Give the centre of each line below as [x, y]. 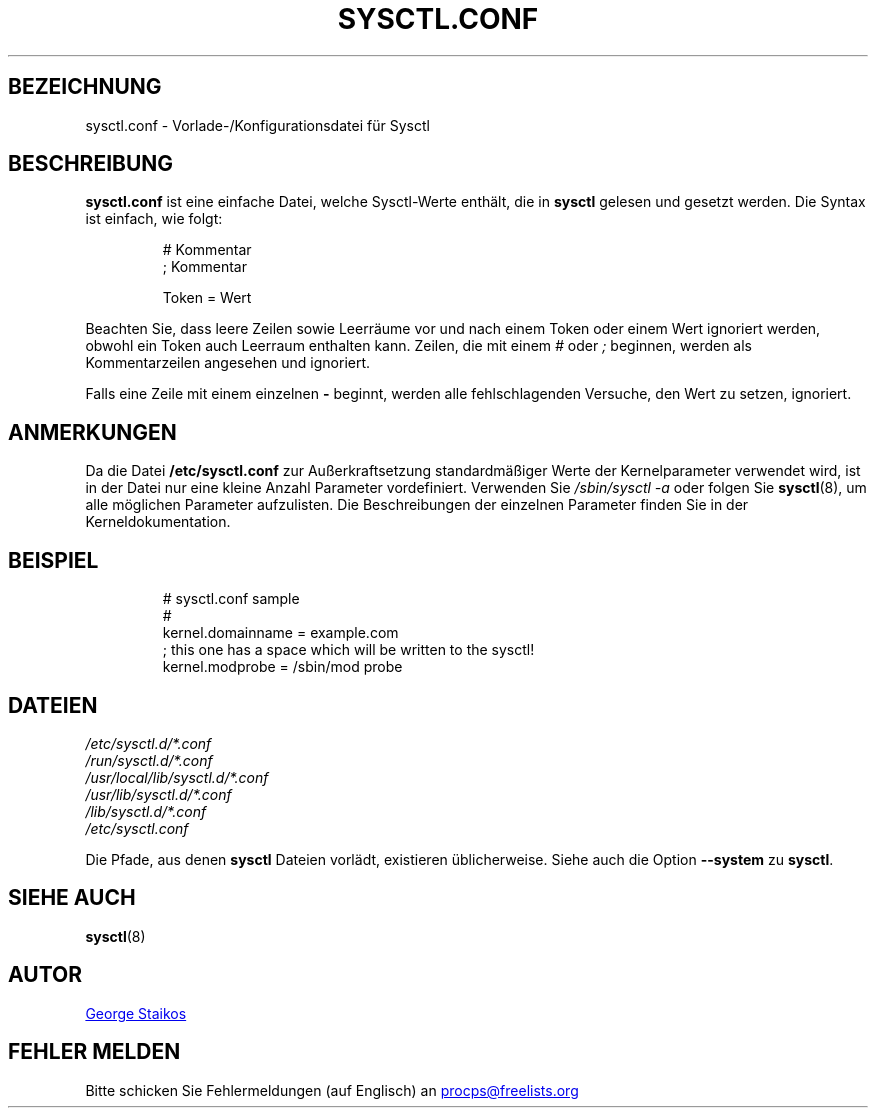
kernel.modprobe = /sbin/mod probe [282, 667]
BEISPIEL [53, 560]
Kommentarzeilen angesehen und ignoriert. [228, 363]
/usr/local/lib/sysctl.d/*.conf [177, 777]
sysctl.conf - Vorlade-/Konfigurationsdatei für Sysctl [257, 125]
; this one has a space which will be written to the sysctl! [348, 650]
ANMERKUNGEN [92, 432]
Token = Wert [207, 298]
